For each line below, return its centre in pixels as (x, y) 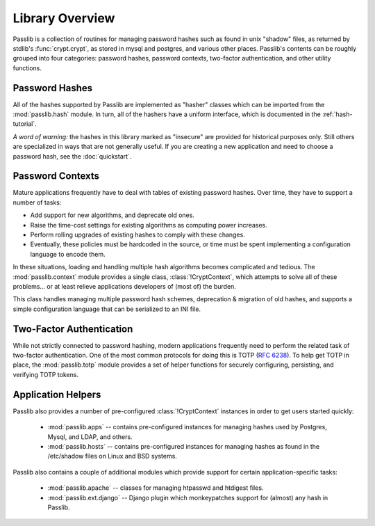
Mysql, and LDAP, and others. (90, 437)
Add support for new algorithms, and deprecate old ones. (112, 215)
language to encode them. (68, 254)
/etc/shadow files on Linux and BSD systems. (112, 456)
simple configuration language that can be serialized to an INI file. (107, 309)
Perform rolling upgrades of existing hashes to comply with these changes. (138, 235)
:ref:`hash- (337, 114)
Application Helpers (57, 394)
